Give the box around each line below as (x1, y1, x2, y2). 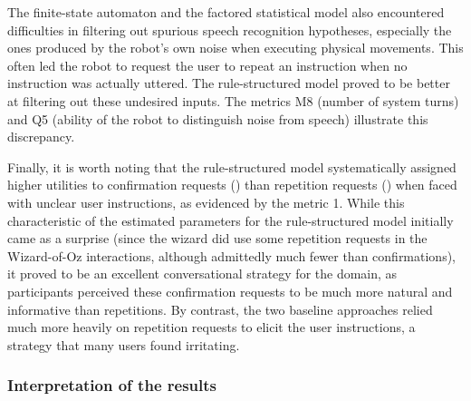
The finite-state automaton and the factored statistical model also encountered (7, 3, 445, 21)
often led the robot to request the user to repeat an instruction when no (7, 55, 408, 74)
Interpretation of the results (7, 374, 216, 396)
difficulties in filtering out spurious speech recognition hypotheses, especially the (7, 20, 452, 39)
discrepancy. (7, 127, 75, 146)
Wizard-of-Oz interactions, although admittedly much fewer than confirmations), (7, 246, 457, 265)
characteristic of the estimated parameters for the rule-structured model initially (7, 210, 454, 230)
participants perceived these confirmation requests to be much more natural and (7, 281, 453, 300)
